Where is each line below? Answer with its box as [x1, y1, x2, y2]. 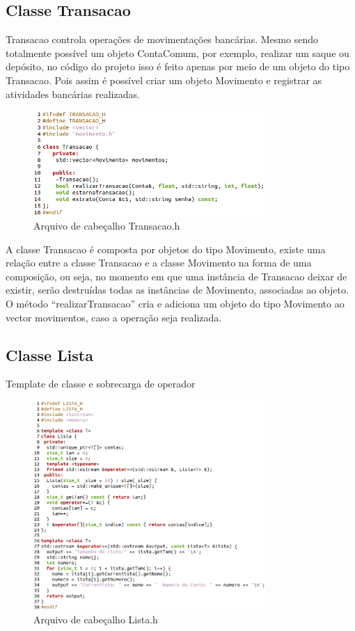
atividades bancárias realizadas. [6, 86, 140, 101]
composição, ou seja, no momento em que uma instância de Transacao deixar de [6, 269, 347, 283]
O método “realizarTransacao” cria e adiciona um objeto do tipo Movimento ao [6, 296, 345, 310]
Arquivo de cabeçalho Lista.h [33, 612, 158, 626]
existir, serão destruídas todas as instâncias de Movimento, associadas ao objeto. [6, 282, 349, 297]
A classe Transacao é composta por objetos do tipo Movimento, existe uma [6, 241, 326, 256]
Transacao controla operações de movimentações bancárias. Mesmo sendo [6, 32, 318, 47]
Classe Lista [6, 344, 93, 365]
